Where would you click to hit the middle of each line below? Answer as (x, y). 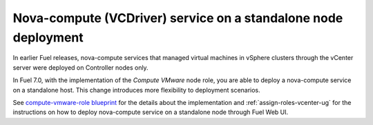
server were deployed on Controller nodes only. (80, 67)
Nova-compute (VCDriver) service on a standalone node (178, 18)
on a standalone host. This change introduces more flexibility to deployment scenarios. (136, 90)
